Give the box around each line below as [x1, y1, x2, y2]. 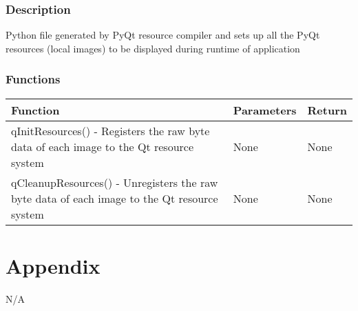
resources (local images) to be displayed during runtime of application [6, 41, 300, 55]
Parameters [233, 101, 297, 118]
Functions [6, 70, 61, 88]
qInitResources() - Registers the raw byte [11, 122, 210, 139]
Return [307, 101, 347, 118]
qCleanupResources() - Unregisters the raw [11, 174, 218, 190]
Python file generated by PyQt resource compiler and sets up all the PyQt [6, 28, 320, 42]
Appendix [6, 251, 101, 279]
